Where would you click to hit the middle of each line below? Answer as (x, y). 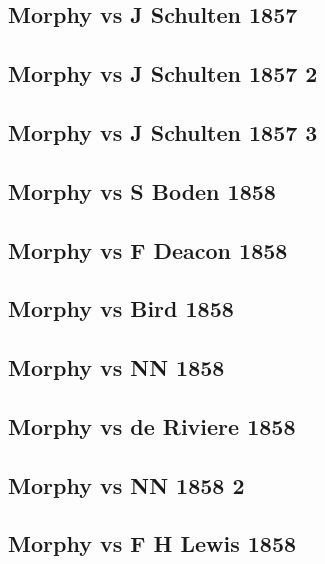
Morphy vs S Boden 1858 (142, 190)
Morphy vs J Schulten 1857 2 (163, 73)
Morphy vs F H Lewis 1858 (152, 543)
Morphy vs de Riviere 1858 (152, 425)
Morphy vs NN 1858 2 (126, 484)
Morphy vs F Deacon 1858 (148, 249)
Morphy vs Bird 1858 (121, 308)
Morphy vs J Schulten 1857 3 (163, 131)
